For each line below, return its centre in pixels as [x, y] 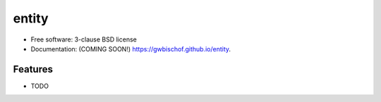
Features [33, 69]
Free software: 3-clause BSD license [84, 39]
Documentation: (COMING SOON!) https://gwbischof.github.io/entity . [131, 49]
